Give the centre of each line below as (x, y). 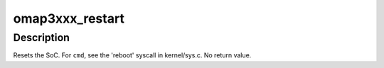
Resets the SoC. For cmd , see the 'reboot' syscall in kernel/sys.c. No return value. (132, 55)
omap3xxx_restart (69, 18)
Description (42, 38)
